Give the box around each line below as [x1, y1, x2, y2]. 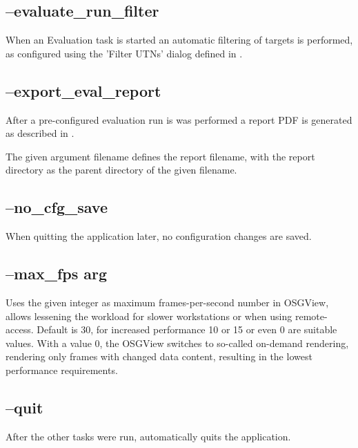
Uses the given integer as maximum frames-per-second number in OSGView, [6, 295, 329, 309]
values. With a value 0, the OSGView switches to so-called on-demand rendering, [6, 335, 349, 350]
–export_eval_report [6, 80, 161, 101]
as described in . [6, 126, 74, 140]
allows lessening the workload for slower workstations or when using [6, 308, 292, 323]
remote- [295, 308, 328, 323]
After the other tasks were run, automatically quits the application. [6, 429, 291, 443]
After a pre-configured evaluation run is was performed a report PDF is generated [6, 112, 352, 127]
